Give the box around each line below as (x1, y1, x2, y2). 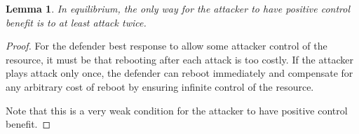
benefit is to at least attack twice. (6, 15, 147, 29)
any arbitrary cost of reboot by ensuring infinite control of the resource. (6, 79, 314, 94)
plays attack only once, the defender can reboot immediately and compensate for (6, 66, 353, 80)
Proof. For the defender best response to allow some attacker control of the (6, 38, 327, 53)
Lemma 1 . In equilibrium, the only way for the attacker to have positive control (6, 1, 350, 15)
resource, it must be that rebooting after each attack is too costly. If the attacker (6, 52, 353, 66)
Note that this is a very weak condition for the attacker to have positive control (6, 103, 348, 117)
